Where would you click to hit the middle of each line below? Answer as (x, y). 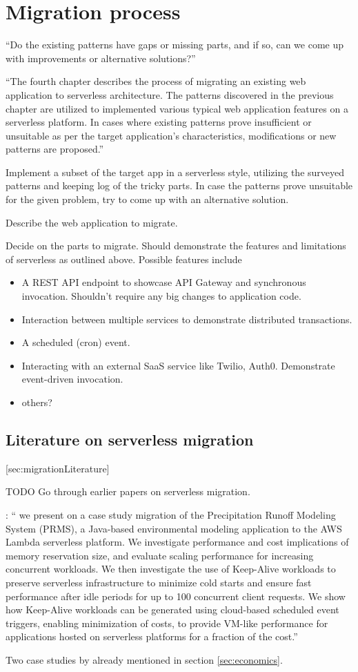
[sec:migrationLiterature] (58, 468)
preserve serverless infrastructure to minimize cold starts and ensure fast (159, 582)
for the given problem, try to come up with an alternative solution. (147, 199)
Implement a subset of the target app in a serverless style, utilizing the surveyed (175, 172)
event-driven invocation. (72, 379)
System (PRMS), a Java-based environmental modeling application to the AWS (174, 528)
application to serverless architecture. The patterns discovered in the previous (170, 94)
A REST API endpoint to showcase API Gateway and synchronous (164, 282)
